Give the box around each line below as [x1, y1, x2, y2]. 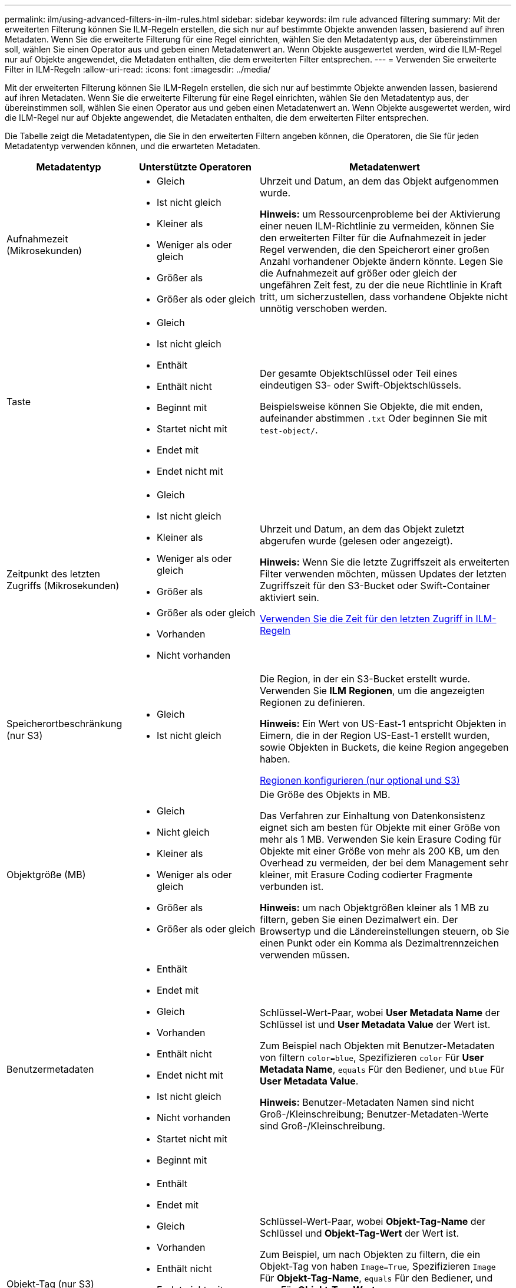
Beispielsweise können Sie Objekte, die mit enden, [260, 400, 483, 412]
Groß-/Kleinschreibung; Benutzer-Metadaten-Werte [260, 1108, 489, 1120]
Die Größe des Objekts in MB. [260, 788, 391, 800]
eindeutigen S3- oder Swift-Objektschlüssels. [260, 379, 462, 391]
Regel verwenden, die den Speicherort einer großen [260, 244, 489, 255]
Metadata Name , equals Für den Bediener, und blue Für [260, 1063, 505, 1075]
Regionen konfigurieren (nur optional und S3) [260, 774, 460, 786]
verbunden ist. [260, 880, 324, 892]
